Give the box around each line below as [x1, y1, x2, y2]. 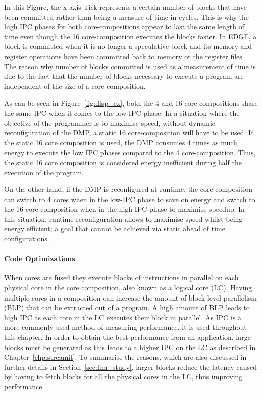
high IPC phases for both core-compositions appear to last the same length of [4, 21, 244, 32]
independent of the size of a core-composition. [4, 80, 146, 91]
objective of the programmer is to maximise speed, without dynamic [4, 117, 215, 128]
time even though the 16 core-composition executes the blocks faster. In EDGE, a [4, 31, 257, 41]
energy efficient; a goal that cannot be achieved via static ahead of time [4, 223, 225, 234]
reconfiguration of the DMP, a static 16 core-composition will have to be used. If [4, 127, 253, 138]
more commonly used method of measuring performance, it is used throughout [4, 322, 247, 332]
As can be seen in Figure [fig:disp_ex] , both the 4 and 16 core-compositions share [4, 97, 258, 108]
